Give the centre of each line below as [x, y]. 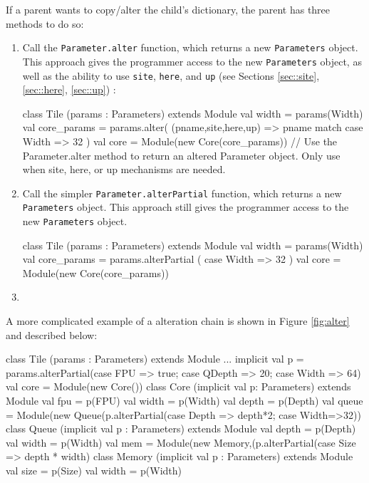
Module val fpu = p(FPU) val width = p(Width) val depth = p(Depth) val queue [184, 401]
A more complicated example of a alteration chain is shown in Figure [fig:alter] [178, 321]
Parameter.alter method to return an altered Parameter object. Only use [181, 155]
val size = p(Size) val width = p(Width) [94, 470]
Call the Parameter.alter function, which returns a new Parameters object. [190, 47]
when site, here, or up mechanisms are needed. [124, 169]
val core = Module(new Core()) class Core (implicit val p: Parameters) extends [178, 386]
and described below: [52, 334]
